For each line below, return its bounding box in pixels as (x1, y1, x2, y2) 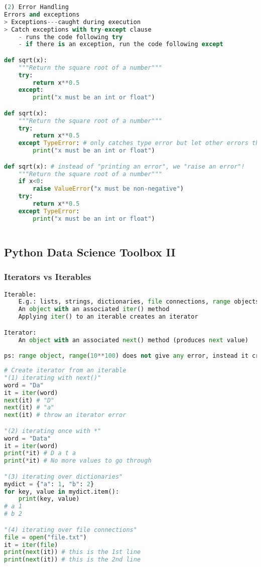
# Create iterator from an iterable (4, 367, 126, 374)
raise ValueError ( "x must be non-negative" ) (33, 185, 184, 193)
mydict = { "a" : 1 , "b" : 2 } (4, 480, 94, 488)
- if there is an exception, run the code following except (18, 41, 223, 48)
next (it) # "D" (4, 396, 55, 404)
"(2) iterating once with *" (4, 427, 101, 435)
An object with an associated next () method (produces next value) (18, 336, 248, 344)
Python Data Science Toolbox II (4, 244, 176, 259)
